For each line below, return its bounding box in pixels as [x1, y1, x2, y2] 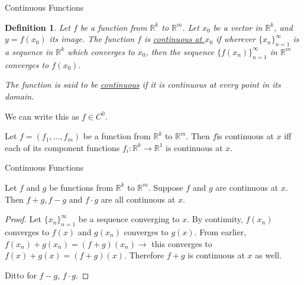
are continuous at [215, 181, 279, 193]
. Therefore [124, 249, 164, 261]
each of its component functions [5, 141, 120, 153]
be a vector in [213, 21, 263, 33]
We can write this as [5, 110, 79, 122]
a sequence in [5, 45, 53, 57]
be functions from [49, 181, 114, 193]
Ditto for [5, 268, 37, 281]
